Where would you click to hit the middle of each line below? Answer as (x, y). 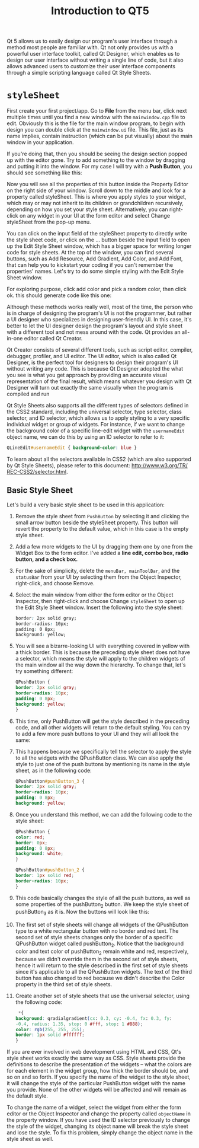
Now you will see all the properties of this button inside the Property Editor (98, 184)
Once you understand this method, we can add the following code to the (104, 814)
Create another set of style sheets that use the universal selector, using (102, 996)
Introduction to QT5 (100, 11)
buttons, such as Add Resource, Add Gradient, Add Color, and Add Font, (95, 259)
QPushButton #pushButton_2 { (50, 870)
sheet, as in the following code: (53, 770)
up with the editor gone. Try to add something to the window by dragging (96, 160)
